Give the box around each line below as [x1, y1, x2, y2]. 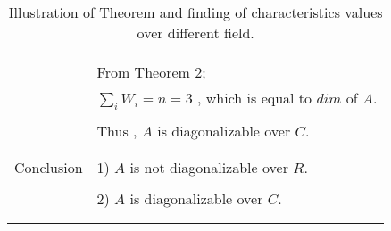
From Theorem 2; [96, 62, 206, 82]
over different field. [137, 22, 254, 43]
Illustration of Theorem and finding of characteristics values [8, 2, 383, 22]
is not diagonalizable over [129, 157, 288, 178]
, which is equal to [197, 87, 312, 108]
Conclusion [14, 157, 83, 178]
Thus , [96, 120, 137, 142]
